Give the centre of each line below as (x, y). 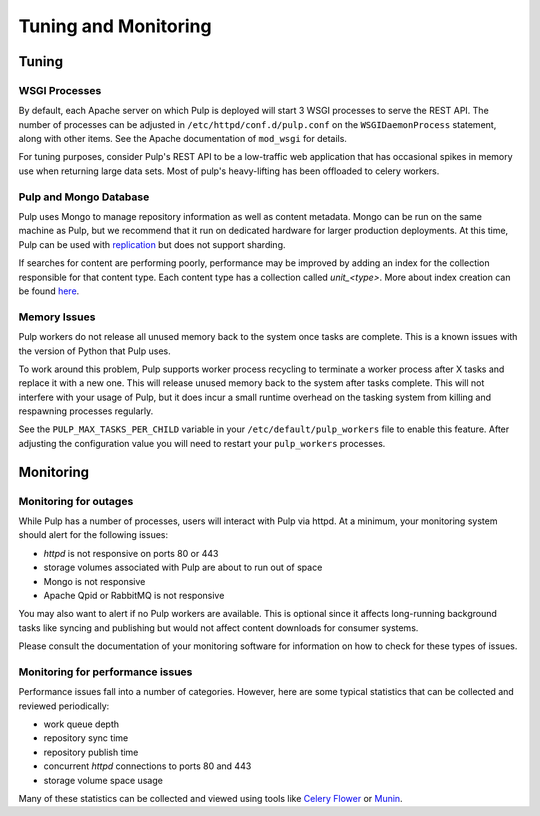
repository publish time (91, 752)
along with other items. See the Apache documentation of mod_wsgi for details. (182, 139)
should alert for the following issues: (93, 535)
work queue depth (81, 724)
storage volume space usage (103, 780)
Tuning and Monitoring (115, 26)
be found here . (49, 291)
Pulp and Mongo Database (84, 197)
